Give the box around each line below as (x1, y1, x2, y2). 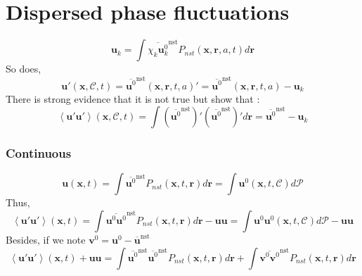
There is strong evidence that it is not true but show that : (6, 91, 260, 106)
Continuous (6, 144, 72, 162)
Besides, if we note (6, 232, 86, 246)
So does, (6, 61, 41, 76)
